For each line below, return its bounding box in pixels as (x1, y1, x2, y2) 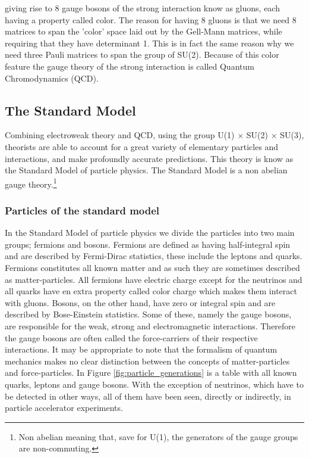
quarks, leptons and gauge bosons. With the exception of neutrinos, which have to (5, 378, 304, 390)
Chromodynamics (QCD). (5, 71, 99, 84)
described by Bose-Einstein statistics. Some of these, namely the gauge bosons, (5, 308, 292, 320)
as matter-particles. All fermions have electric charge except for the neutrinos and (5, 273, 302, 285)
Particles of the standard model (5, 202, 160, 217)
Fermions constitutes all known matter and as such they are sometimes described (5, 261, 300, 273)
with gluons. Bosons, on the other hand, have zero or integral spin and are (5, 296, 276, 309)
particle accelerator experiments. (5, 401, 123, 414)
